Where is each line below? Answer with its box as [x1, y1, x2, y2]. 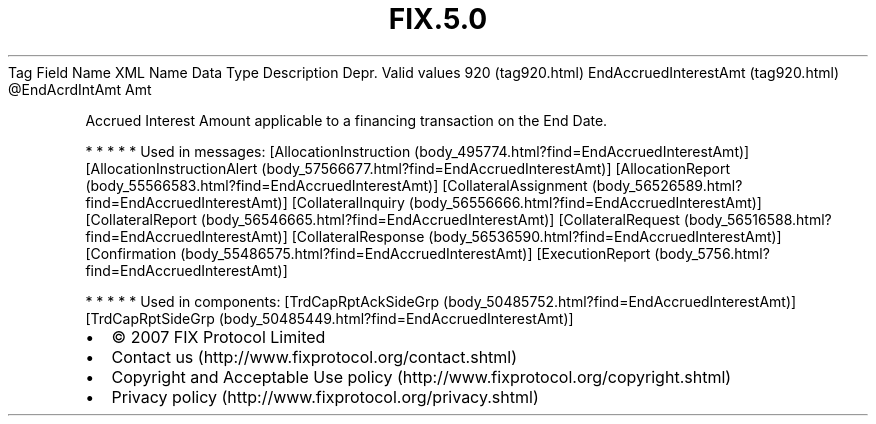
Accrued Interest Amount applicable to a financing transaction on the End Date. [85, 111, 608, 129]
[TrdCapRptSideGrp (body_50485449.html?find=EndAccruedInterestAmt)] [85, 309, 574, 327]
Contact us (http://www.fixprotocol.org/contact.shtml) [111, 346, 518, 367]
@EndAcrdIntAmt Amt [8, 80, 152, 98]
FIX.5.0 [388, 2, 488, 36]
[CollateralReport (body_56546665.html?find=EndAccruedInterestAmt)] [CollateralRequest [85, 210, 680, 228]
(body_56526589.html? [591, 176, 743, 194]
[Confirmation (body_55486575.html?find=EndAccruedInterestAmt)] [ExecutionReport [85, 244, 651, 262]
